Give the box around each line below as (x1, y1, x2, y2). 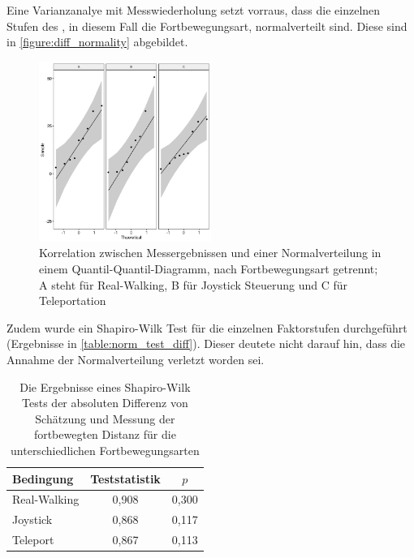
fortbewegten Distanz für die (33, 426, 176, 443)
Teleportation (39, 292, 106, 309)
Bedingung (12, 470, 74, 487)
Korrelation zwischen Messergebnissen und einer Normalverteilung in (39, 244, 382, 261)
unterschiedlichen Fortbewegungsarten (11, 441, 200, 458)
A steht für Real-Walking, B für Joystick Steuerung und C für (39, 276, 348, 293)
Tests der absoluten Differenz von (22, 394, 188, 411)
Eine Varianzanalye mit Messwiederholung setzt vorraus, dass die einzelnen (6, 2, 381, 18)
